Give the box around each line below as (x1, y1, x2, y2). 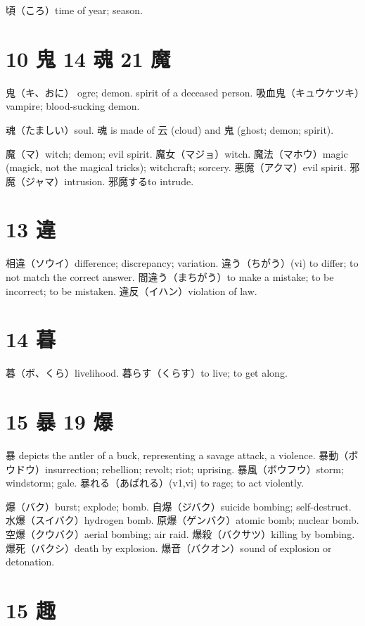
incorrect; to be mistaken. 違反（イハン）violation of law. (6, 283, 257, 298)
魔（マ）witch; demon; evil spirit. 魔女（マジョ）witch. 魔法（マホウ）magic (6, 146, 348, 161)
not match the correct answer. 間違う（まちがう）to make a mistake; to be (6, 270, 334, 284)
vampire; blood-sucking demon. (6, 99, 140, 113)
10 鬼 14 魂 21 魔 (6, 44, 171, 73)
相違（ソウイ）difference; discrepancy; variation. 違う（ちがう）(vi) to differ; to (6, 256, 359, 270)
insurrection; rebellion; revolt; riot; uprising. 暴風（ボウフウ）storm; (44, 461, 344, 476)
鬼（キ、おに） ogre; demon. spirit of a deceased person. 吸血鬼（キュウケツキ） (6, 84, 359, 99)
